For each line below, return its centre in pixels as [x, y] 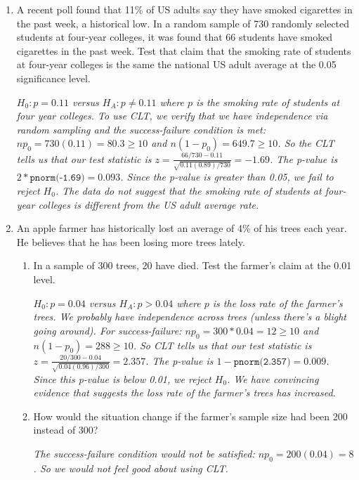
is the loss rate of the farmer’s [278, 303]
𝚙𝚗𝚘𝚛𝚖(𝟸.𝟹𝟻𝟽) [262, 362]
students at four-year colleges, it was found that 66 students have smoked [175, 37]
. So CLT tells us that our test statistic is [222, 345]
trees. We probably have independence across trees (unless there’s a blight [190, 317]
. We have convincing [273, 378]
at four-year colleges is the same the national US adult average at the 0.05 [176, 64]
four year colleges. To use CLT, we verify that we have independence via [172, 116]
